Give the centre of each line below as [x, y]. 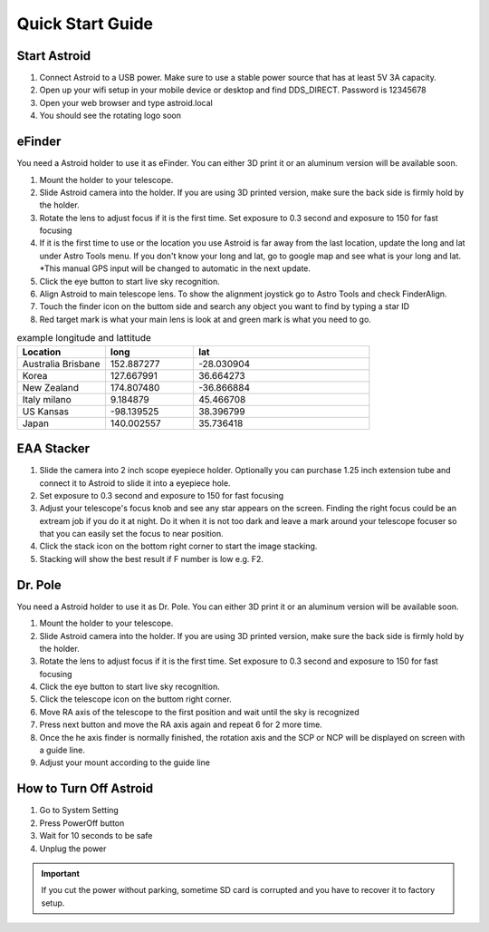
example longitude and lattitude [84, 338]
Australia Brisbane [61, 364]
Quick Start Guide [85, 24]
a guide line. [62, 750]
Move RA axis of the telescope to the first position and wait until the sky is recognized [199, 712]
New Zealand [51, 387]
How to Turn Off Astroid [85, 789]
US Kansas [46, 411]
